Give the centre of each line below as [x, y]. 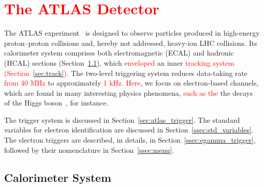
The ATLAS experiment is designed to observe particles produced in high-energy [132, 33]
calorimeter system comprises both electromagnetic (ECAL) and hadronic [119, 53]
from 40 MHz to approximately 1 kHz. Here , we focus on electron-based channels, [131, 83]
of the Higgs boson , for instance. [56, 103]
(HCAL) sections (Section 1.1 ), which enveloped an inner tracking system [119, 62]
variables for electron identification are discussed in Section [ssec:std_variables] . [129, 130]
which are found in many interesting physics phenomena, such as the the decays [128, 92]
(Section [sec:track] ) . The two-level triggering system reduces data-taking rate [126, 73]
